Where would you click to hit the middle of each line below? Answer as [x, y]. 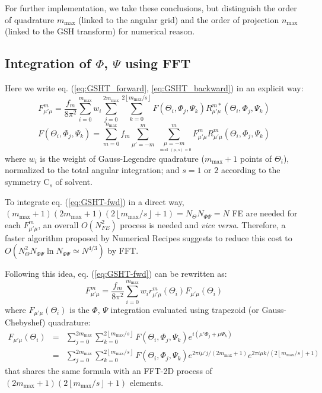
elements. [146, 382]
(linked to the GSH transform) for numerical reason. [100, 31]
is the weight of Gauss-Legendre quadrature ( [122, 158]
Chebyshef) [25, 322]
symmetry [23, 182]
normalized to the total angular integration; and [92, 170]
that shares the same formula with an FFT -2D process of [109, 371]
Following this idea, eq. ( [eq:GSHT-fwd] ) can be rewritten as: [116, 274]
